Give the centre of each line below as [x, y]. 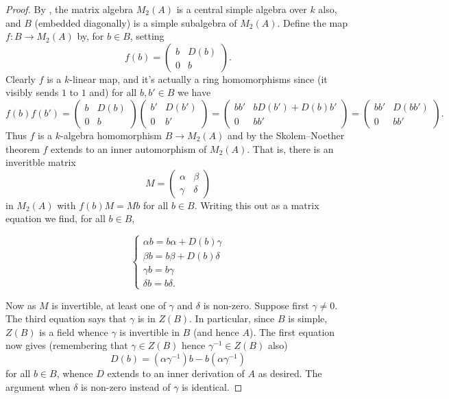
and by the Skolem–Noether [286, 135]
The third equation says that [66, 318]
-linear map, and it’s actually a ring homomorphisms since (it [198, 78]
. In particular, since [232, 318]
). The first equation [292, 331]
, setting [147, 36]
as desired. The [290, 373]
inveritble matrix [41, 162]
